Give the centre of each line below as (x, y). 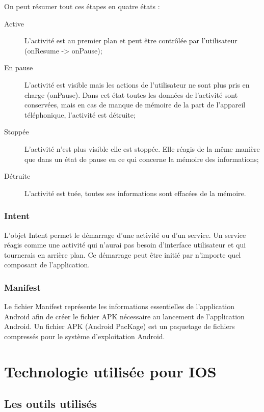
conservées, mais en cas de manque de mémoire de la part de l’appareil (135, 105)
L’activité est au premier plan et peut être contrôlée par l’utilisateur (131, 40)
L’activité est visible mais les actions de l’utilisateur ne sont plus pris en (137, 84)
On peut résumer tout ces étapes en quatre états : (82, 6)
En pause (19, 67)
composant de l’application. (47, 265)
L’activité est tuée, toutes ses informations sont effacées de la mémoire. (135, 193)
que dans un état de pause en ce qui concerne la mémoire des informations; (142, 159)
